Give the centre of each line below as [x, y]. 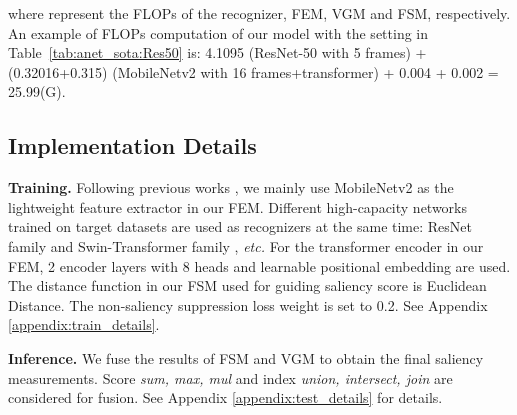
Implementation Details [132, 145]
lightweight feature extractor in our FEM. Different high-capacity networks [238, 206]
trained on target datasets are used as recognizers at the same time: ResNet [240, 226]
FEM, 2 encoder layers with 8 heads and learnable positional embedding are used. [259, 265]
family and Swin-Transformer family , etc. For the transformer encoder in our [246, 245]
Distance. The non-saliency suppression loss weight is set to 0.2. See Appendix [248, 304]
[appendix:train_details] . [84, 324]
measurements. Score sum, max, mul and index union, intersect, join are [230, 377]
